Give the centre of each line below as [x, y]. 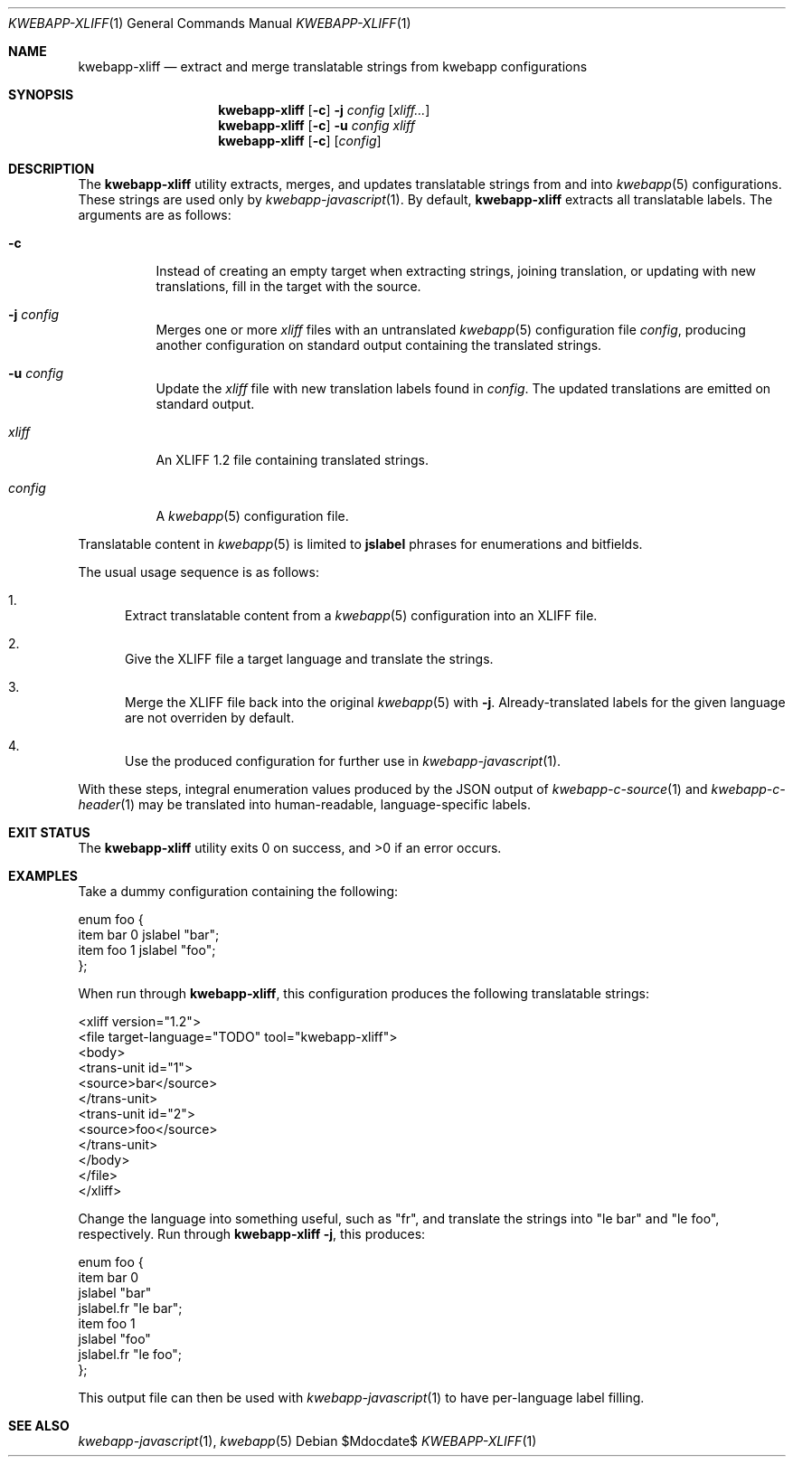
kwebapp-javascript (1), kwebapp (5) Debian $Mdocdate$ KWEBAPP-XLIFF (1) [307, 1441]
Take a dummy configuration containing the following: [238, 891]
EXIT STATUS [49, 832]
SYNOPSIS [41, 94]
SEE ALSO [39, 1426]
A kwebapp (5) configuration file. [252, 516]
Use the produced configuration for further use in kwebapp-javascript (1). [343, 761]
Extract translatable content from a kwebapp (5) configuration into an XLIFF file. [361, 615]
